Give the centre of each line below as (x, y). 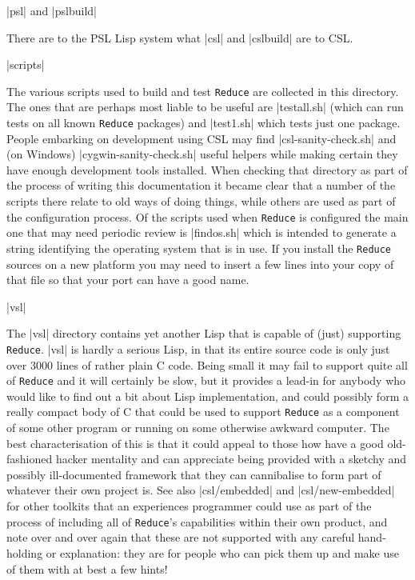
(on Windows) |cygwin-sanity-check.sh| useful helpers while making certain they (202, 154)
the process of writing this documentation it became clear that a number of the (201, 185)
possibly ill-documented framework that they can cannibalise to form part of (194, 474)
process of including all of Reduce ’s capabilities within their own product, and (197, 521)
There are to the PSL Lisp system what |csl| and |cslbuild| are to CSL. (180, 37)
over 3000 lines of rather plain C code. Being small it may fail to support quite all (207, 364)
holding (25, 552)
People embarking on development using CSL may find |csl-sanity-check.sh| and (202, 138)
